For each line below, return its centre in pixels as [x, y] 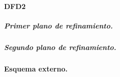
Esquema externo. [36, 68]
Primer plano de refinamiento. [58, 25]
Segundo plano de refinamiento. [60, 47]
